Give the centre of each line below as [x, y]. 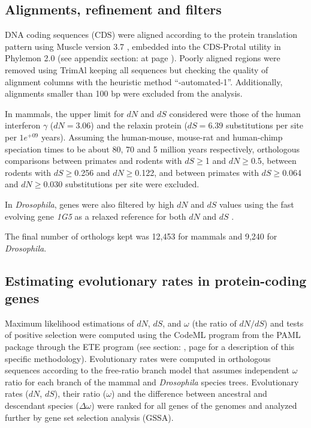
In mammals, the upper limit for [64, 113]
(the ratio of [214, 323]
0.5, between [274, 161]
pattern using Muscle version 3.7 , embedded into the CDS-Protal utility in [143, 46]
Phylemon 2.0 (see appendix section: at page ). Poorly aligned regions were [143, 58]
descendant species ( [42, 405]
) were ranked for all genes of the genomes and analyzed [194, 405]
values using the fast [257, 204]
